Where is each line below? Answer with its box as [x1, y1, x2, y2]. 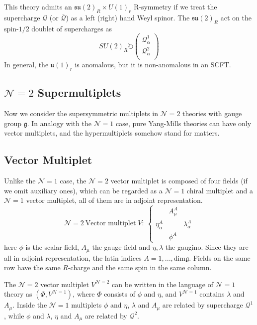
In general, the [4, 59, 49, 69]
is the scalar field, [25, 242, 79, 252]
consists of [104, 289, 135, 299]
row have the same [4, 262, 61, 273]
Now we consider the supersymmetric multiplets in [4, 108, 158, 118]
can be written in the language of [112, 279, 213, 289]
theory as [4, 289, 32, 299]
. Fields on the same [189, 252, 251, 263]
